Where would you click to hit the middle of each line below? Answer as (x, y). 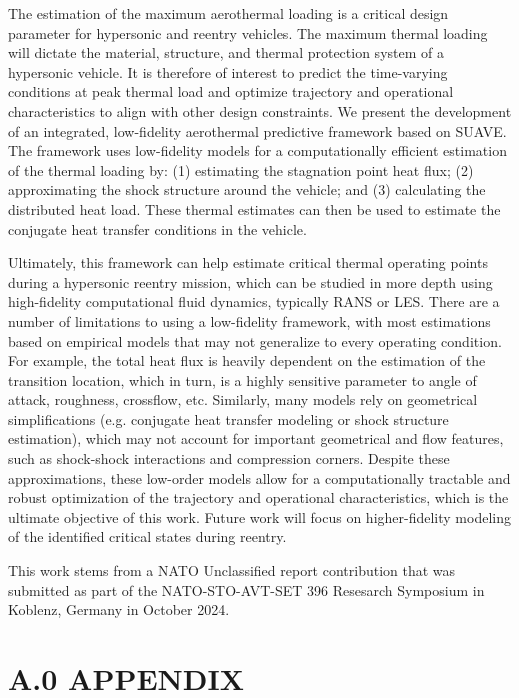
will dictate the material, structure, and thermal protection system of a (226, 52)
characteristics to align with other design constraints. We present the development (260, 110)
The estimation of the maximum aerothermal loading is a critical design (228, 13)
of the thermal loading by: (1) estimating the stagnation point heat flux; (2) (241, 169)
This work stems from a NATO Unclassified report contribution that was (232, 570)
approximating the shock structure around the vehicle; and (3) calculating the (247, 189)
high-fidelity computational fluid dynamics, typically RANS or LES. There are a (254, 301)
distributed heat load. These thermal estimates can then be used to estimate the (254, 208)
